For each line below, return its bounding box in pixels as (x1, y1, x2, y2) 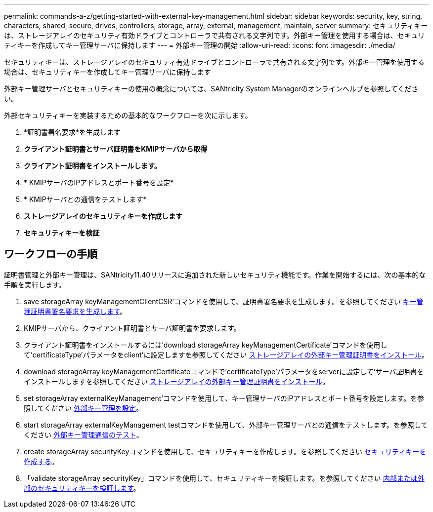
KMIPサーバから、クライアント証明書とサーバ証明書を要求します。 (24, 323, 241, 332)
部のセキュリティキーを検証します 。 (24, 483, 140, 492)
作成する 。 (24, 457, 58, 466)
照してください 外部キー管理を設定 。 (24, 403, 143, 412)
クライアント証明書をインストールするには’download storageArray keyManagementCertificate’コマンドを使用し (24, 340, 388, 349)
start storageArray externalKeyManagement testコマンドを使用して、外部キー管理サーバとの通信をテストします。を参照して (24, 420, 428, 429)
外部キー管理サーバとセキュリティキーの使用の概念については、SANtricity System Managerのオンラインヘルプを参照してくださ (4, 84, 419, 93)
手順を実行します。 (4, 280, 66, 289)
